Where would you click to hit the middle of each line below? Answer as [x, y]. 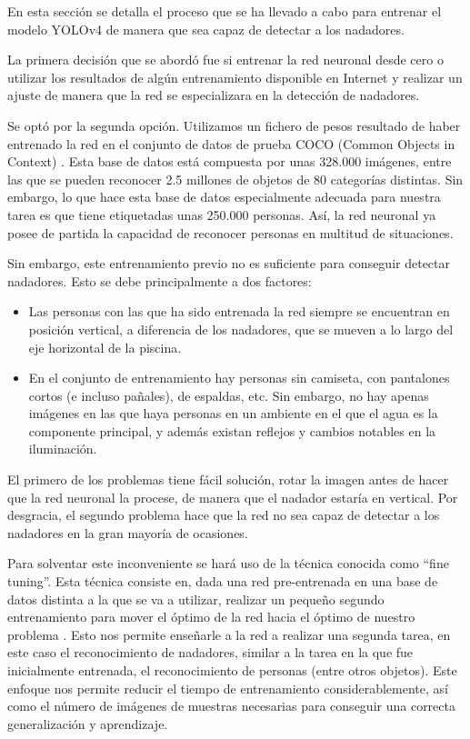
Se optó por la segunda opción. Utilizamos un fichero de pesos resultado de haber [234, 125]
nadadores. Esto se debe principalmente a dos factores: [160, 280]
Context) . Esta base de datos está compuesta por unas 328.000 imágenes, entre [230, 161]
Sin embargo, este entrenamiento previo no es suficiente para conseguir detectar [229, 263]
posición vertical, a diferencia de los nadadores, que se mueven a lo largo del [241, 329]
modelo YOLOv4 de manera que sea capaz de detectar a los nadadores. [206, 29]
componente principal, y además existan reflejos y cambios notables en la [232, 430]
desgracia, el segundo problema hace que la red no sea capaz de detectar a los [224, 515]
